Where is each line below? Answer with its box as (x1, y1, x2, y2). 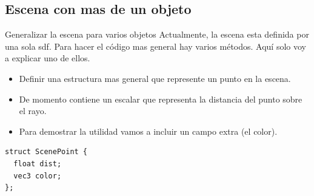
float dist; (13, 159, 62, 168)
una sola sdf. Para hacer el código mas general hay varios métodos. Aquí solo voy (5, 39, 306, 52)
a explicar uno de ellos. (5, 52, 90, 64)
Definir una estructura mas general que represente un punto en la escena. (19, 72, 291, 84)
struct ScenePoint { (5, 147, 88, 157)
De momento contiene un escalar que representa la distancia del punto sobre (19, 92, 302, 105)
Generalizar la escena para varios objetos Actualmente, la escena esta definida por (5, 28, 309, 41)
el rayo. (19, 104, 47, 117)
